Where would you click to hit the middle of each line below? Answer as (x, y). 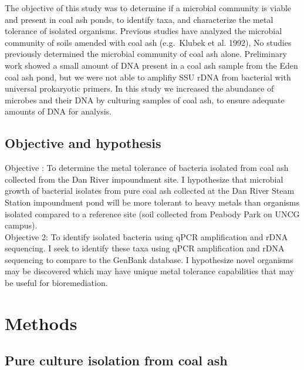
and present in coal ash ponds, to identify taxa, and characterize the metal (139, 19)
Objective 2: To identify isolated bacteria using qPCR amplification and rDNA (146, 236)
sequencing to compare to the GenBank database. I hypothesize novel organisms (149, 259)
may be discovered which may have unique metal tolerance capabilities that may (149, 271)
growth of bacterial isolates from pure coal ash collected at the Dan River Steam (150, 191)
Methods (41, 323)
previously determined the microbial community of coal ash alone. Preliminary (146, 54)
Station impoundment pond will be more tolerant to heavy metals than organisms (152, 202)
